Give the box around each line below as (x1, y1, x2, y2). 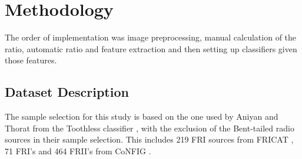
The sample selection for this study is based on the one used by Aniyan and (5, 110, 278, 123)
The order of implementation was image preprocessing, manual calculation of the (5, 31, 297, 43)
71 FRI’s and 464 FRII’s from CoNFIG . (5, 144, 151, 157)
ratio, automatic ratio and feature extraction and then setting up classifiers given (5, 42, 297, 55)
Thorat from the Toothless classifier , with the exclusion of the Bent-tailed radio (5, 121, 294, 134)
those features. (5, 54, 57, 66)
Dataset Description (5, 83, 129, 101)
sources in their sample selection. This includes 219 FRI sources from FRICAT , (5, 133, 294, 146)
